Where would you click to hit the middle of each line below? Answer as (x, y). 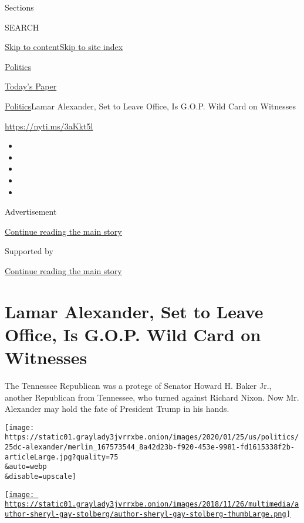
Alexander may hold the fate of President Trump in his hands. (117, 409)
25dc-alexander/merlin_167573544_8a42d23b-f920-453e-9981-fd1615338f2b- (150, 447)
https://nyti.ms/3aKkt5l (49, 126)
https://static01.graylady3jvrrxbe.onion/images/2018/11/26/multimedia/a (152, 504)
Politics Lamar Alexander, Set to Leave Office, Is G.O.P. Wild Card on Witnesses (151, 106)
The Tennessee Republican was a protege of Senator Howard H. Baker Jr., (138, 385)
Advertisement (31, 211)
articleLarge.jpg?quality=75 (62, 457)
